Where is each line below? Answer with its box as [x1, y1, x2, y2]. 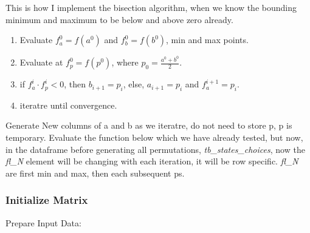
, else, [123, 78, 145, 90]
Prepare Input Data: [5, 216, 81, 229]
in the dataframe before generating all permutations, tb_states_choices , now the [5, 143, 305, 155]
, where [111, 56, 139, 69]
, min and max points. [166, 33, 249, 46]
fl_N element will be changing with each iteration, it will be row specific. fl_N [5, 155, 298, 167]
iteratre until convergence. [19, 98, 117, 111]
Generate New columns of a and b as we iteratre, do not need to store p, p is [5, 119, 292, 132]
